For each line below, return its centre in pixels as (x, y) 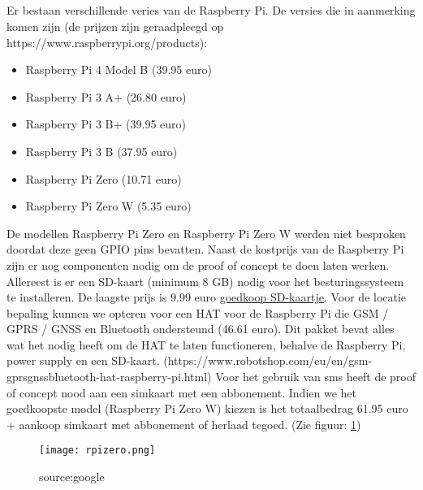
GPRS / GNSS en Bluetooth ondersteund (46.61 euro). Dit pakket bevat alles (201, 329)
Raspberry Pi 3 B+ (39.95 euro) (106, 124)
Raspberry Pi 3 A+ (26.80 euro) (106, 96)
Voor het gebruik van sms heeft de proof (316, 377)
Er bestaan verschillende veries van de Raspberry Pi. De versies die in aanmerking (211, 10)
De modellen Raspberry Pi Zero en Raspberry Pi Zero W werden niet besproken (206, 233)
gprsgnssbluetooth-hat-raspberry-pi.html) (109, 377)
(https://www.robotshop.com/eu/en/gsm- (268, 360)
